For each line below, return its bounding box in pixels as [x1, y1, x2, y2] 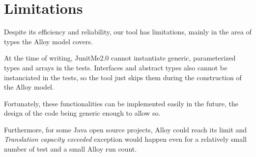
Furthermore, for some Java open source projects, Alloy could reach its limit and [4, 124, 247, 134]
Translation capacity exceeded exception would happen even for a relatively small [4, 134, 247, 144]
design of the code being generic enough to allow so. [4, 108, 161, 118]
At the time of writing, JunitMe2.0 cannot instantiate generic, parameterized [4, 53, 236, 63]
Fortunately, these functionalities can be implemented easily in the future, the [4, 98, 238, 108]
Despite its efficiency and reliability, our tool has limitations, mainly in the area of [4, 27, 252, 37]
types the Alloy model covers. [4, 36, 93, 46]
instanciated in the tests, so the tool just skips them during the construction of [4, 72, 242, 82]
